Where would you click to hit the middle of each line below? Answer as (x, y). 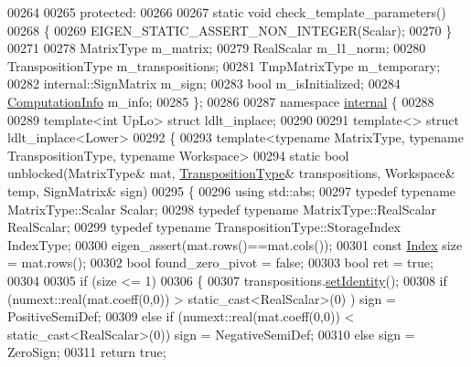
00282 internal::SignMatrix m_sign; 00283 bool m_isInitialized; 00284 (204, 84)
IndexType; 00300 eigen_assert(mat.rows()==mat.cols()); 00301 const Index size (235, 244)
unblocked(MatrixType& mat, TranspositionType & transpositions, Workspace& (231, 173)
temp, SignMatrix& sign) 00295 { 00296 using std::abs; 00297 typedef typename (232, 190)
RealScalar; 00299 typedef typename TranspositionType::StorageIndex (204, 227)
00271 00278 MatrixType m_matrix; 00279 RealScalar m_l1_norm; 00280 (217, 48)
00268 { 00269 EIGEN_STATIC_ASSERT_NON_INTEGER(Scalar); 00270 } (230, 30)
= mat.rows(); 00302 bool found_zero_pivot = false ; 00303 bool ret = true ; (220, 262)
